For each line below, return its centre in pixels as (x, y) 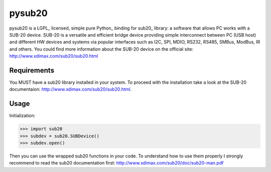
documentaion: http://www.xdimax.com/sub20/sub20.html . (71, 89)
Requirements (32, 70)
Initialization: (22, 116)
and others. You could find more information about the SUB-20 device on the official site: (101, 49)
